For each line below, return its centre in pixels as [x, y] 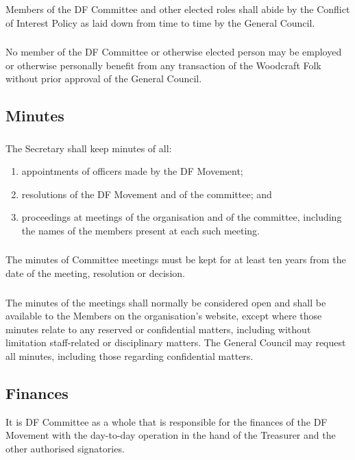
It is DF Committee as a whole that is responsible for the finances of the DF [167, 421]
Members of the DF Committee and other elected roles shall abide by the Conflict [178, 9]
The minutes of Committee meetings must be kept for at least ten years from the [176, 259]
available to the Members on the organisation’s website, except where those [164, 316]
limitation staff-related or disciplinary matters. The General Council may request [176, 342]
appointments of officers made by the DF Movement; [132, 171]
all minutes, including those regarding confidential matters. [130, 355]
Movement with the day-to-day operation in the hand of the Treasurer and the [171, 435]
